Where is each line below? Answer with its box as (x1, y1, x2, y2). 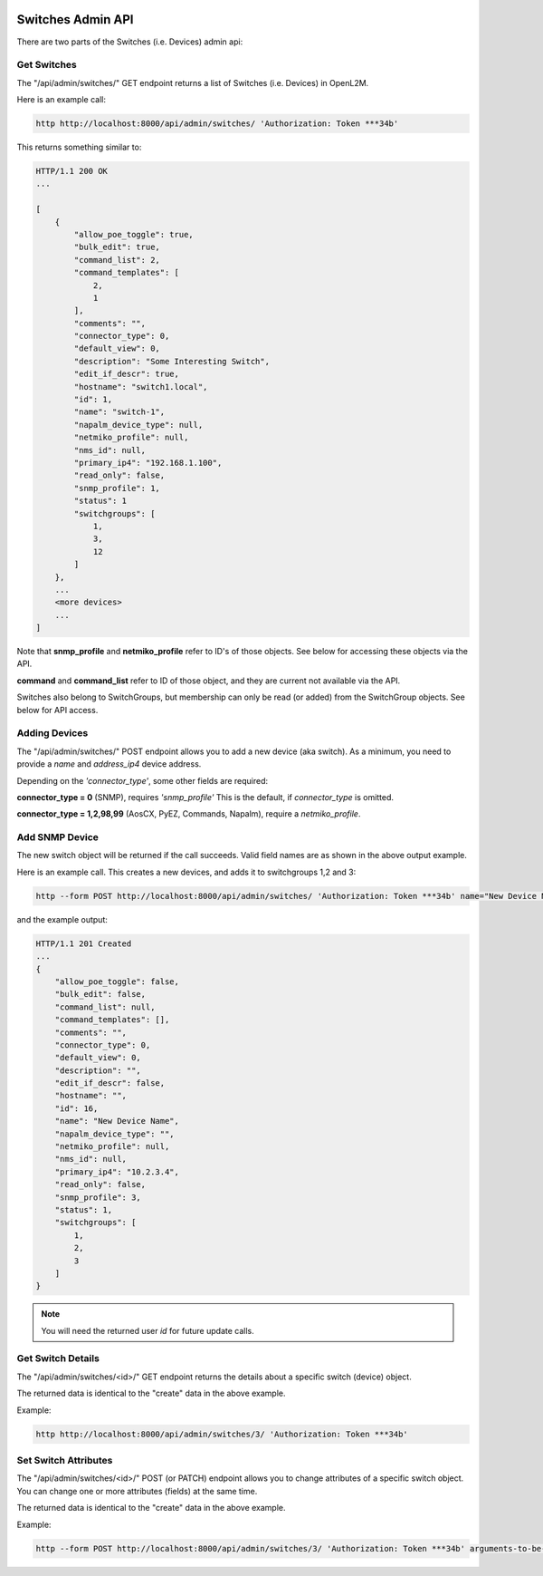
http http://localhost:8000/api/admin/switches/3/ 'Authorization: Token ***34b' (35, 1428, 409, 1439)
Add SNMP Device (16, 831, 100, 844)
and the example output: (16, 914, 108, 924)
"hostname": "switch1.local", (73, 382, 208, 392)
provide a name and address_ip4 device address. (16, 759, 202, 769)
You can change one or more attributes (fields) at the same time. (16, 1485, 258, 1496)
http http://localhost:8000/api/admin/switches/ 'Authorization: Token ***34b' (35, 119, 399, 129)
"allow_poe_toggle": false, (54, 976, 180, 987)
